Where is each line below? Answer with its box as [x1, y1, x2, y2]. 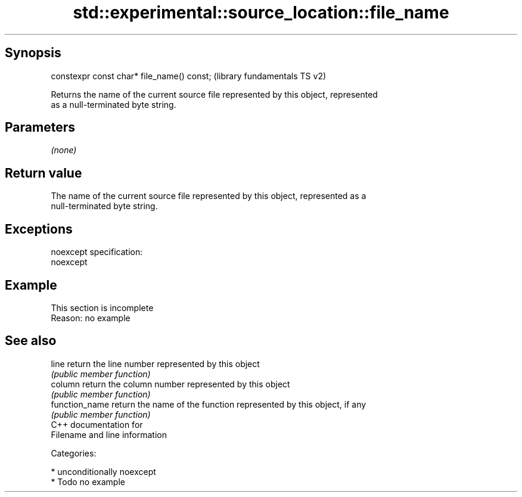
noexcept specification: [51, 247, 143, 257]
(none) [51, 145, 77, 156]
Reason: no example [51, 312, 130, 323]
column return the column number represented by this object [51, 378, 290, 389]
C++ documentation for [51, 419, 143, 430]
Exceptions [5, 221, 73, 237]
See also [5, 333, 57, 349]
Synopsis [5, 45, 61, 61]
